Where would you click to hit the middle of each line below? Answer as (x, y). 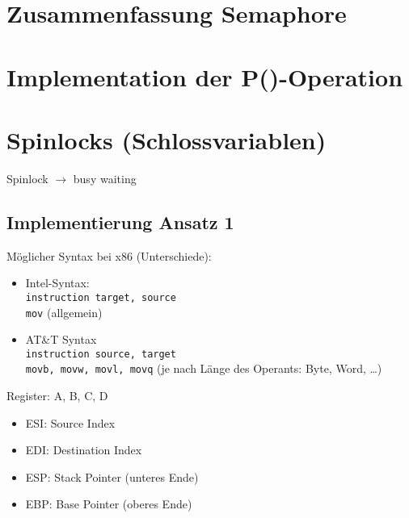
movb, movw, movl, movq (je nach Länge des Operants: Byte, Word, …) (204, 368)
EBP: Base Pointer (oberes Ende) (109, 504)
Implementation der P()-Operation (205, 76)
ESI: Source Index (70, 422)
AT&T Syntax (61, 339)
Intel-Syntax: (57, 283)
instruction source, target (101, 354)
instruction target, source (101, 297)
